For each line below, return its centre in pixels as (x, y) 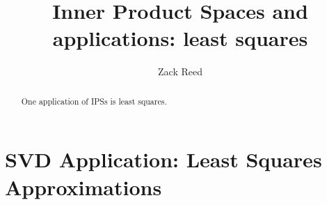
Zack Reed (180, 71)
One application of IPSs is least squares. (94, 101)
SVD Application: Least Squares (163, 159)
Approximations (83, 187)
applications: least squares (180, 38)
